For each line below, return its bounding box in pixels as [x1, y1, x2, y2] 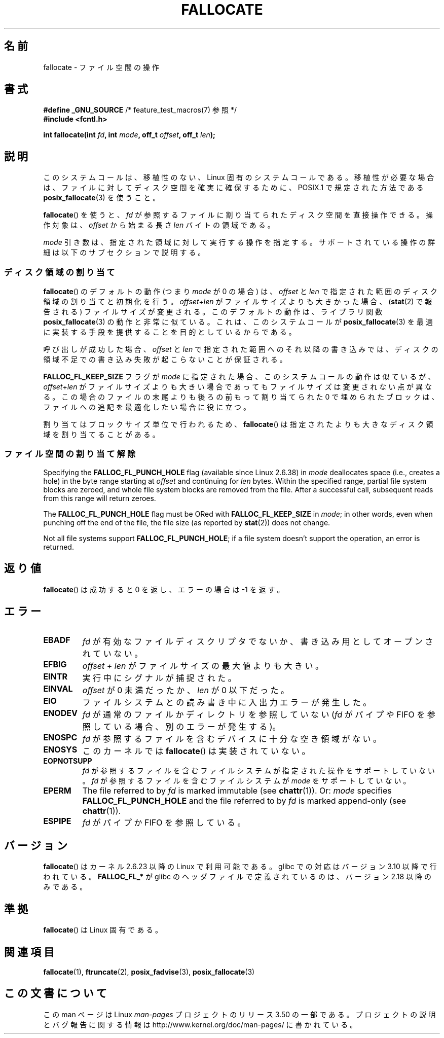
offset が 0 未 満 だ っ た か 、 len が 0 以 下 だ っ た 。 [82, 685, 289, 696]
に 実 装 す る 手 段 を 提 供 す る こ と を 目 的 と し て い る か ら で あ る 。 [43, 328, 296, 337]
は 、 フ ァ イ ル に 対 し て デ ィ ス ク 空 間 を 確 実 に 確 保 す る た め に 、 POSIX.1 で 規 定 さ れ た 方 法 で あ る [43, 183, 424, 192]
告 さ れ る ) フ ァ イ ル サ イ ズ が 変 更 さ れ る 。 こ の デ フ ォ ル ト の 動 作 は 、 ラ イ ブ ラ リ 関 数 [43, 307, 383, 316]
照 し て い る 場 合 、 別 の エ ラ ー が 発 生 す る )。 [82, 722, 281, 732]
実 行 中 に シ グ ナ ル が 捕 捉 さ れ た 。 [82, 673, 236, 684]
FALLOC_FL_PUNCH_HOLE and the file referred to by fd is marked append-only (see [82, 796, 406, 806]
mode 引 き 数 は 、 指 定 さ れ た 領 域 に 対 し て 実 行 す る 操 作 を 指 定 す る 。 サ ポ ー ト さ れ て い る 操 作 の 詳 [43, 238, 435, 247]
